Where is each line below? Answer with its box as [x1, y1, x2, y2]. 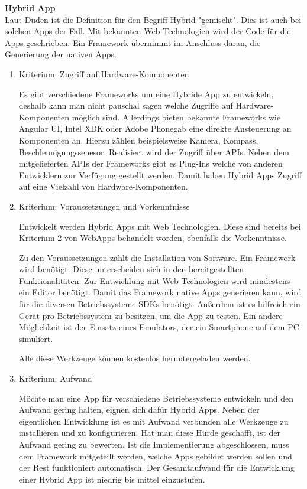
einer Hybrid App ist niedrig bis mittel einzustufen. [18, 472, 205, 485]
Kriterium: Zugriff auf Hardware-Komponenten [18, 67, 189, 80]
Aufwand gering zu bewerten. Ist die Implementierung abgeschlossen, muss [18, 438, 289, 450]
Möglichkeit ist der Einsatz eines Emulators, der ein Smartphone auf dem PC [18, 321, 299, 333]
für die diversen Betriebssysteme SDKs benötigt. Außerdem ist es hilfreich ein [18, 298, 300, 310]
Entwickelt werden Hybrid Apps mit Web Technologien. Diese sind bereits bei [18, 220, 301, 232]
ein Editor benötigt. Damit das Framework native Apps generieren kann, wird [18, 286, 302, 298]
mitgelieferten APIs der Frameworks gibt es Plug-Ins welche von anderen [18, 157, 283, 169]
